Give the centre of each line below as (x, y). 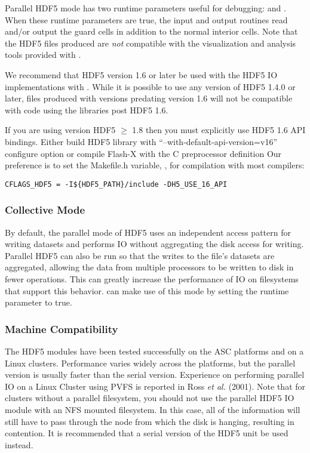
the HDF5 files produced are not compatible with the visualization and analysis (151, 43)
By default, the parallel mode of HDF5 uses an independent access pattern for (148, 232)
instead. (19, 444)
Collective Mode (45, 210)
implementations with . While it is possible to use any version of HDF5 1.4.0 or (150, 86)
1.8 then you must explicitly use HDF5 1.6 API (219, 130)
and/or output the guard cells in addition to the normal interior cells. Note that (151, 31)
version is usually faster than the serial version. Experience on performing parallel (155, 375)
